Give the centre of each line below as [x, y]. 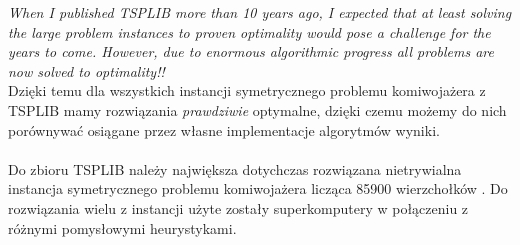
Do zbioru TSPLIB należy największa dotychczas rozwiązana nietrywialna [235, 168]
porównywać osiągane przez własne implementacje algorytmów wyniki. [224, 129]
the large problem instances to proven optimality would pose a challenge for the [249, 31]
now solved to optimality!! [86, 70]
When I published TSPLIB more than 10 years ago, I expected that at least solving [260, 12]
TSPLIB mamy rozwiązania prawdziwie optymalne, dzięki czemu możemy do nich [257, 109]
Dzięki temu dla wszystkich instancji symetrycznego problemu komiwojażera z [247, 90]
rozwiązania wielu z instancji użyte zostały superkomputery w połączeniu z [238, 207]
